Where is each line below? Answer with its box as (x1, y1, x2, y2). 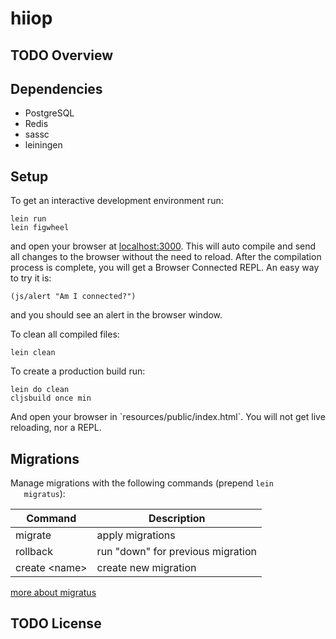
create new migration (96, 561, 197, 575)
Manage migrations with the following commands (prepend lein (10, 477, 274, 489)
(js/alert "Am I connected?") (10, 292, 137, 302)
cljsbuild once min (10, 393, 92, 404)
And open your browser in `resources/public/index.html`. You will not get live (10, 411, 326, 423)
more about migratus (10, 587, 97, 599)
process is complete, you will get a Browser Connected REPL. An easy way (10, 262, 320, 274)
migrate (15, 528, 52, 542)
